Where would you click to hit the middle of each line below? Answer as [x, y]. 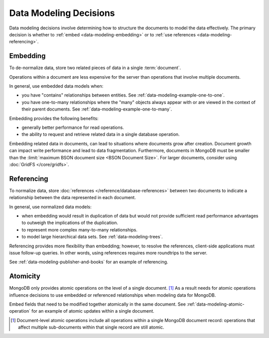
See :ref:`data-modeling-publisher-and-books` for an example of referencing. [89, 262]
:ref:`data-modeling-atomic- [216, 304]
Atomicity [25, 276]
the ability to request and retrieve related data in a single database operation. [101, 134]
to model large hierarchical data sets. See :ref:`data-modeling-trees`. [92, 237]
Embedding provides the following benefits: [54, 118]
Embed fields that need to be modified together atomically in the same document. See [98, 304]
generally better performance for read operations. [73, 127]
